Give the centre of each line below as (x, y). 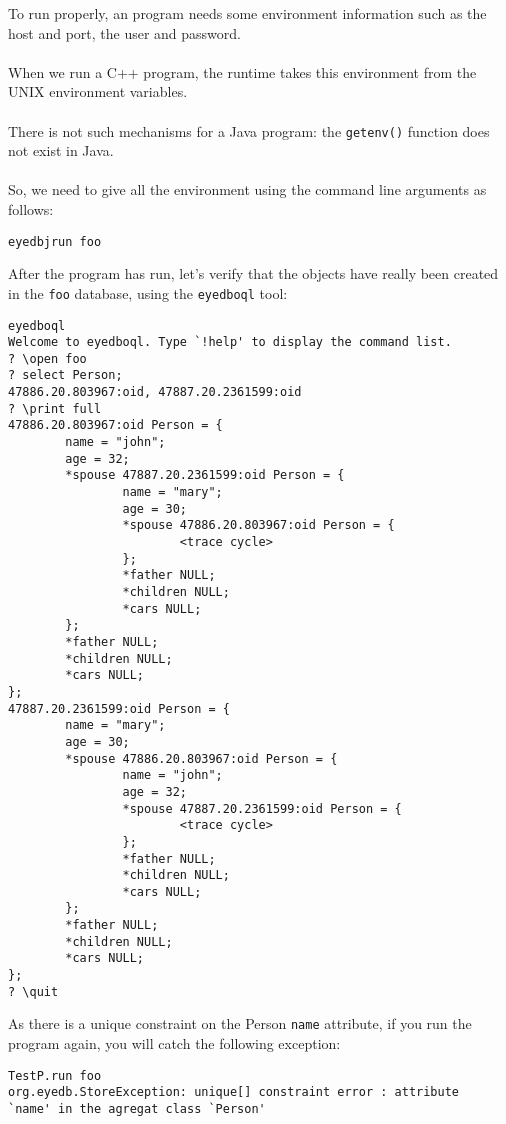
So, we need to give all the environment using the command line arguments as (247, 189)
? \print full (55, 408)
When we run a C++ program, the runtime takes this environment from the (242, 71)
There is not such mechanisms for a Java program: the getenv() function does (249, 130)
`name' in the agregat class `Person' (137, 1108)
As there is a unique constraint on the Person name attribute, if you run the (240, 1023)
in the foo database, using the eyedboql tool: (148, 292)
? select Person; (65, 375)
